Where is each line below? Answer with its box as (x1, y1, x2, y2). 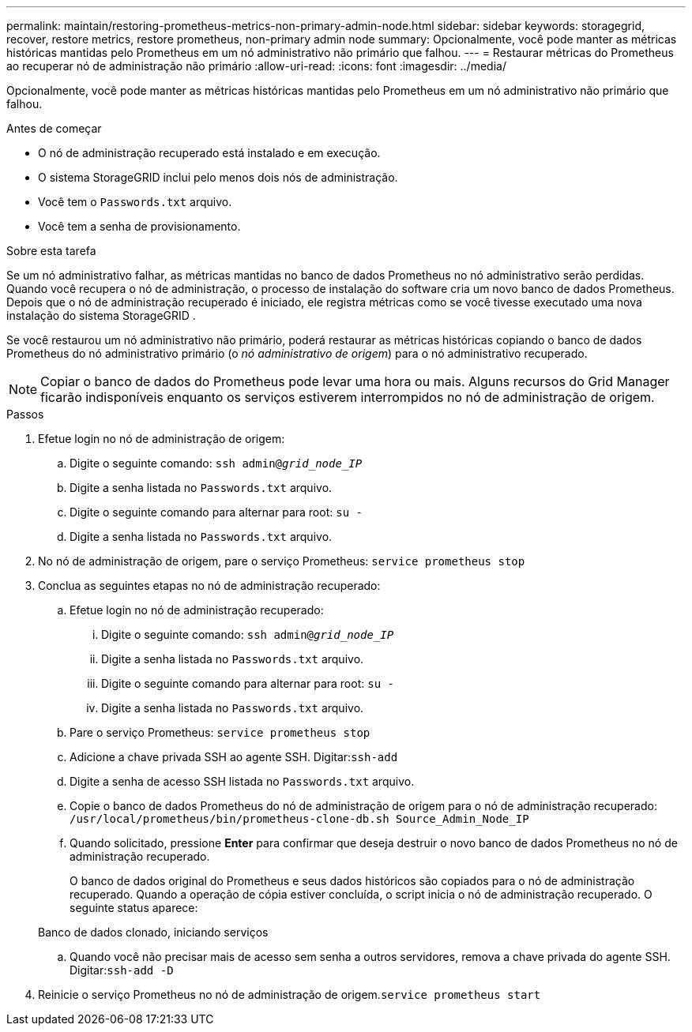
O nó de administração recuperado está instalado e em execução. (38, 146, 381, 159)
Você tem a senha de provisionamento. (38, 220, 241, 233)
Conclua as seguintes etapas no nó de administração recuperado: (38, 579, 381, 592)
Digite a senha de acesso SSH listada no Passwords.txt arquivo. (70, 775, 415, 788)
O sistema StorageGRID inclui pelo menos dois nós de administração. (38, 171, 398, 184)
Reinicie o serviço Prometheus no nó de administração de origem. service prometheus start (38, 988, 541, 1001)
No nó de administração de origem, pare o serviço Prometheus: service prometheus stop (38, 554, 525, 568)
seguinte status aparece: (70, 901, 198, 914)
